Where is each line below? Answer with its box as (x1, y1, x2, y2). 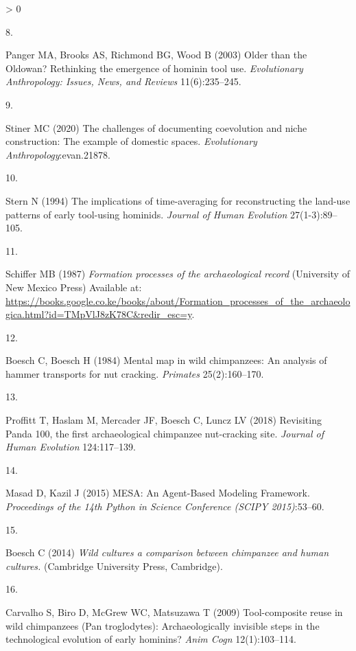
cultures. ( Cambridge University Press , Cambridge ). (5, 558, 223, 573)
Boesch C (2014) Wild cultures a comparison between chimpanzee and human (5, 545, 329, 560)
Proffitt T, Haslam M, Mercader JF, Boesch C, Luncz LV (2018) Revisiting (5, 413, 322, 427)
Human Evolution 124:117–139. (5, 439, 137, 454)
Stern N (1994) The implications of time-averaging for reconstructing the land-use (5, 193, 351, 207)
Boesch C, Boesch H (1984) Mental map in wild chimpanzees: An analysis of (5, 353, 327, 367)
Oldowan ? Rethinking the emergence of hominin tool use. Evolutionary (5, 60, 303, 75)
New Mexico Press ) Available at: (5, 279, 142, 294)
